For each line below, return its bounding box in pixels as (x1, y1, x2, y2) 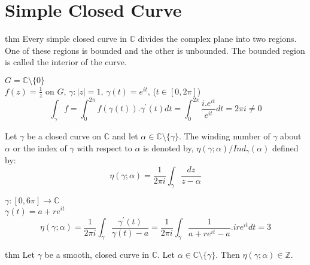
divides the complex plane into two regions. (138, 32, 297, 45)
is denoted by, (143, 141, 194, 154)
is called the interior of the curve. (5, 56, 127, 68)
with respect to (77, 141, 132, 154)
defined (272, 141, 299, 154)
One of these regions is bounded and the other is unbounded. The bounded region (5, 44, 305, 56)
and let (112, 130, 138, 142)
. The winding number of (178, 130, 271, 142)
